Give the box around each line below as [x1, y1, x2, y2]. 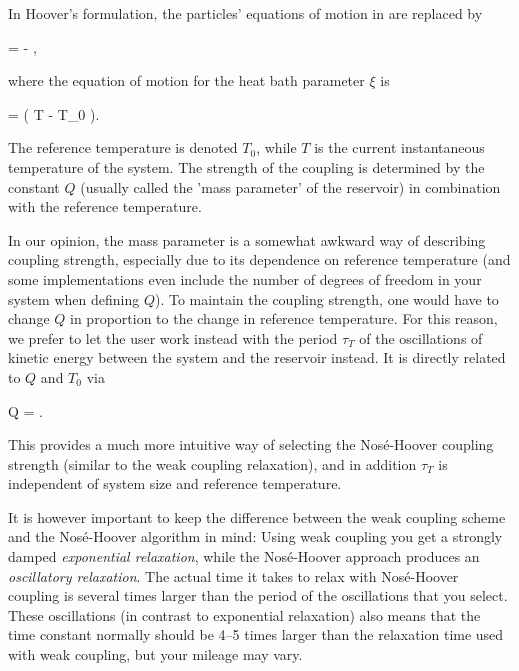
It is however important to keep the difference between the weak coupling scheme [8, 506, 506, 527]
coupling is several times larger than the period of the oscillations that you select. [8, 585, 508, 606]
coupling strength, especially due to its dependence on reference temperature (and [8, 249, 511, 270]
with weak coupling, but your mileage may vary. [8, 644, 303, 665]
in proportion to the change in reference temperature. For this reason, [70, 308, 498, 329]
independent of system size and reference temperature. [8, 473, 342, 494]
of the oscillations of [359, 327, 483, 348]
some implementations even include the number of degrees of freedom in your [8, 268, 482, 289]
